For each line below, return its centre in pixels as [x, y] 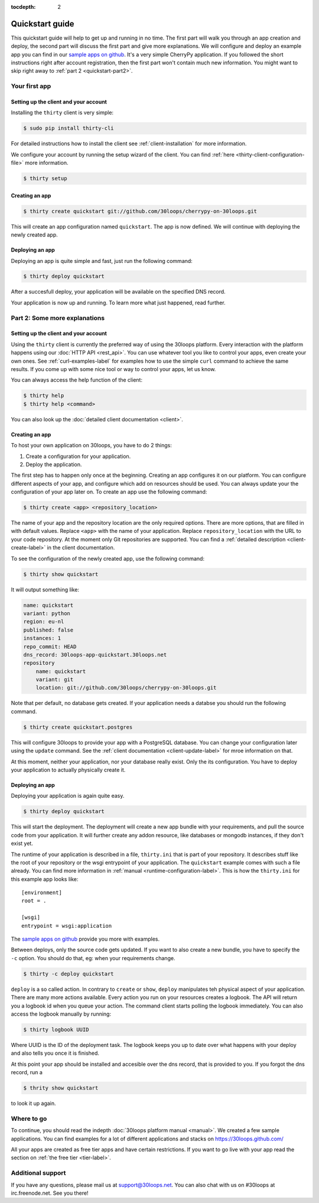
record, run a [27, 1072]
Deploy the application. [54, 464]
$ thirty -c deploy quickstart [69, 974]
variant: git [55, 680]
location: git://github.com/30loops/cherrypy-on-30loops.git [126, 688]
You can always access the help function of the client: [77, 380]
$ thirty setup [45, 178]
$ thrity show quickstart [61, 1088]
